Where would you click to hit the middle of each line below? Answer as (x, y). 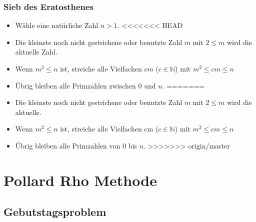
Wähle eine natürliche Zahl (57, 25)
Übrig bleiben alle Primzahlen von (68, 145)
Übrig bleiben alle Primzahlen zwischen (75, 85)
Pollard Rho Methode (80, 180)
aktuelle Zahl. (36, 52)
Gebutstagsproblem (55, 212)
